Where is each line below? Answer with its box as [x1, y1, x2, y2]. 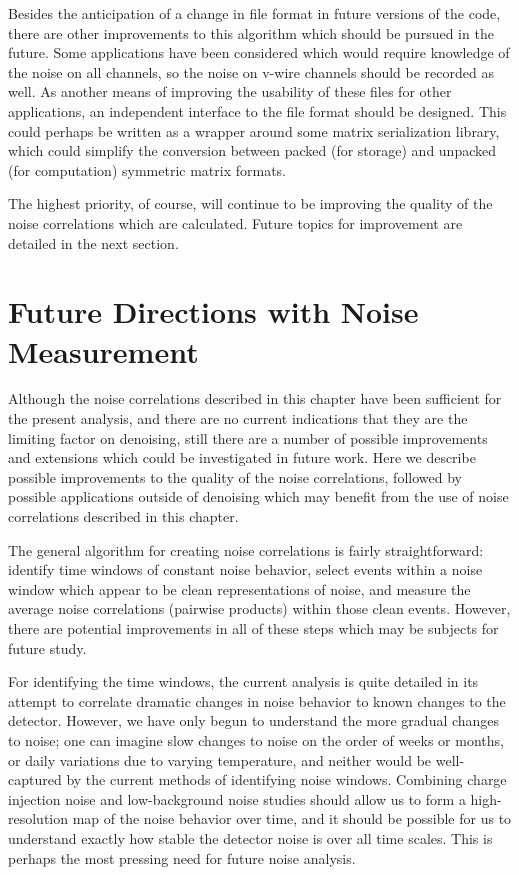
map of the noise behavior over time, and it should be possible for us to [72, 808, 512, 829]
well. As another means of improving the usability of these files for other [8, 81, 452, 102]
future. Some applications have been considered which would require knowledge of [8, 42, 510, 63]
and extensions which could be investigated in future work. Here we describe [8, 447, 476, 468]
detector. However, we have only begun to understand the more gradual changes [8, 710, 500, 731]
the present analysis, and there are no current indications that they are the [8, 408, 468, 429]
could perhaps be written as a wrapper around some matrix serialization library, [8, 120, 500, 141]
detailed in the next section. [8, 232, 179, 253]
